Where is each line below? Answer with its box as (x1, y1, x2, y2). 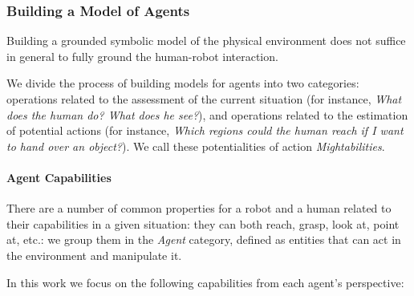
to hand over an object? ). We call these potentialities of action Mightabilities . (6, 137, 385, 154)
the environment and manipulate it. (6, 246, 182, 263)
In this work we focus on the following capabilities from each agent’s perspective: (6, 274, 404, 290)
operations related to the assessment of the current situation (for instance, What (6, 91, 402, 107)
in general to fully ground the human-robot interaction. (6, 47, 278, 64)
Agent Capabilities (6, 168, 112, 185)
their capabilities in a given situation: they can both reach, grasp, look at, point (6, 215, 400, 232)
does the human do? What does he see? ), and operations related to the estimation (6, 106, 408, 123)
